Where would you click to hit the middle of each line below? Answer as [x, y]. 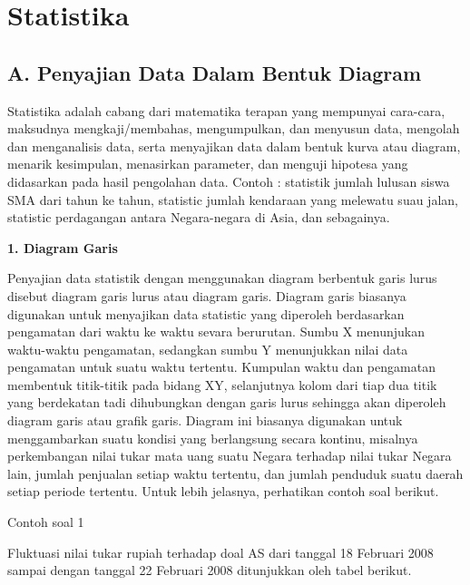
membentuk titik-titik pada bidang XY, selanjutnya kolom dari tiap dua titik [222, 384]
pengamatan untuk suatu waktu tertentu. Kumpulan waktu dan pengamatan [221, 367]
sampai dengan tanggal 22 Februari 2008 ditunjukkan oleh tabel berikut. [210, 570]
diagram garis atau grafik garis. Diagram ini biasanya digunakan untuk [205, 420]
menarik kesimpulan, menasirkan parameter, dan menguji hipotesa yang [208, 164]
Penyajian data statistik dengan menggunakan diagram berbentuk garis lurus [222, 278]
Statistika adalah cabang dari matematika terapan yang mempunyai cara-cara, [226, 110]
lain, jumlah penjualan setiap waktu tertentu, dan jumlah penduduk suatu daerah [235, 473]
